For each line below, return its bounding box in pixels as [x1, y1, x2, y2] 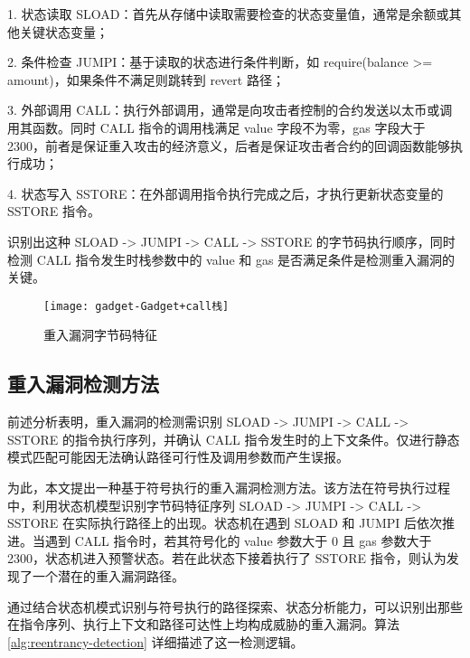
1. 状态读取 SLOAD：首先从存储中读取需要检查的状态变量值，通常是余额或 [7, 5, 449, 23]
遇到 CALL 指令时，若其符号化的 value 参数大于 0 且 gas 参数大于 [44, 531, 432, 550]
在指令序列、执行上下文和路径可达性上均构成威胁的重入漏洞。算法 [7, 615, 399, 634]
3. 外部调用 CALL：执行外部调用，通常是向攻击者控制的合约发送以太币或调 [7, 100, 453, 119]
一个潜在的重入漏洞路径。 [32, 566, 184, 585]
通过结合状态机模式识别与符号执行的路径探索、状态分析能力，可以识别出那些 [7, 597, 463, 616]
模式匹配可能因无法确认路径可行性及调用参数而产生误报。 [7, 447, 349, 466]
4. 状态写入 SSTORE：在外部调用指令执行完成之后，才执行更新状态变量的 [7, 183, 444, 202]
